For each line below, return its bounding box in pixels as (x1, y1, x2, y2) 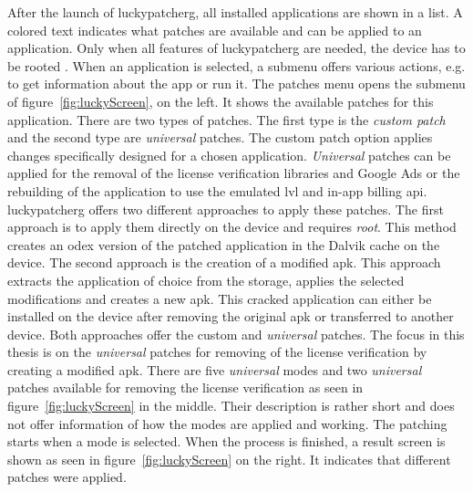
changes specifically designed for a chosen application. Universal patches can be (7, 145, 451, 164)
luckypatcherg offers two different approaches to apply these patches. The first (7, 199, 444, 218)
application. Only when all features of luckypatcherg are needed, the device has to (7, 38, 466, 58)
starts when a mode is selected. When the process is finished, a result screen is (7, 432, 446, 451)
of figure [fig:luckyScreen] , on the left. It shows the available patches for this (7, 91, 434, 110)
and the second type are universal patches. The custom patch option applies (7, 128, 433, 147)
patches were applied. (7, 467, 127, 487)
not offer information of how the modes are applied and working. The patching (7, 413, 447, 433)
